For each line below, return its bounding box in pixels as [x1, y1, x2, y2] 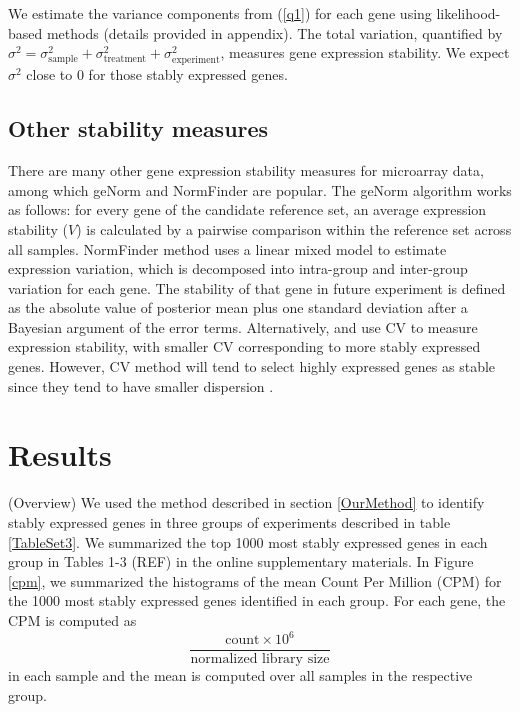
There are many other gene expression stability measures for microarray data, [8, 160, 484, 181]
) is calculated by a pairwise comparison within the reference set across [76, 218, 512, 239]
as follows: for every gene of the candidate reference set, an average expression [8, 199, 487, 220]
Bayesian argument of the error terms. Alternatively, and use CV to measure [8, 316, 478, 337]
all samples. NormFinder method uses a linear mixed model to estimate [8, 238, 447, 259]
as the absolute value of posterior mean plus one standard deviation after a [8, 297, 468, 318]
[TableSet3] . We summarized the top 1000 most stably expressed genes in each [8, 531, 488, 552]
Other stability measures [8, 113, 269, 144]
